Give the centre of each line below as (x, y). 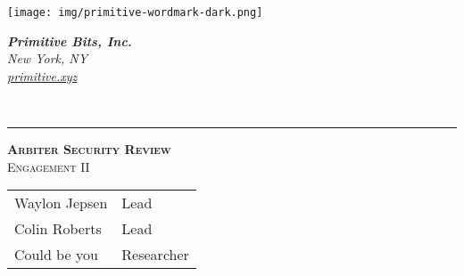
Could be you (56, 255)
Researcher (155, 255)
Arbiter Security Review (89, 149)
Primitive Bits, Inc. (70, 41)
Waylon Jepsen (61, 203)
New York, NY (48, 58)
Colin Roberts (58, 229)
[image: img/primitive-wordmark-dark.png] (135, 12)
